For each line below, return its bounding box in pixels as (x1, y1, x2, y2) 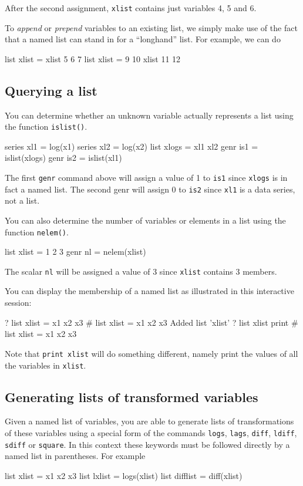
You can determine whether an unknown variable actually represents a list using (5, 109, 294, 121)
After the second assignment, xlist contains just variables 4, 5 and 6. (5, 2, 257, 14)
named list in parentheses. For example (5, 450, 146, 462)
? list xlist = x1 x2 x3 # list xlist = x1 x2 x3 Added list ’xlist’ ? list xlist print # (5, 316, 298, 328)
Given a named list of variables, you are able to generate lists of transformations (5, 415, 294, 427)
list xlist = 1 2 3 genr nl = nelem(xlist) (5, 245, 146, 258)
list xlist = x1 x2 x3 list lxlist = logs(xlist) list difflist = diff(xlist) (5, 469, 243, 481)
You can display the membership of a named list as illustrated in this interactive (5, 285, 294, 297)
